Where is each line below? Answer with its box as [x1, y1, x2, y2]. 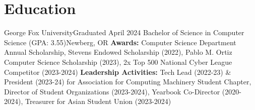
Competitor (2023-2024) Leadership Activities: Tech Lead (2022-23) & [4, 66, 231, 77]
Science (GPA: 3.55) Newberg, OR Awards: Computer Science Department [4, 37, 236, 47]
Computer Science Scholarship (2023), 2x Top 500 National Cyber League [4, 56, 232, 67]
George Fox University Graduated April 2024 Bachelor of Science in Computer [4, 27, 244, 38]
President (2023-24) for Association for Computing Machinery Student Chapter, [4, 76, 251, 87]
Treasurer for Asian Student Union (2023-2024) [25, 96, 171, 106]
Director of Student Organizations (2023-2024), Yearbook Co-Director [4, 86, 220, 96]
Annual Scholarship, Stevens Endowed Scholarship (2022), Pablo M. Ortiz [4, 47, 232, 57]
